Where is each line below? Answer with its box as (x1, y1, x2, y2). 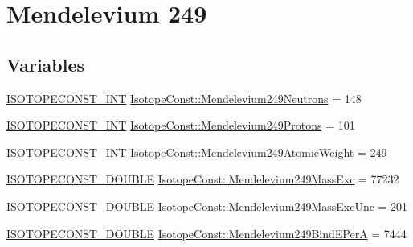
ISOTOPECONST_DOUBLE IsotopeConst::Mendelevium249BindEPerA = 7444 (6, 224, 407, 241)
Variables (6, 51, 85, 76)
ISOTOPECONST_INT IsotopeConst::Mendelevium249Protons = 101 (6, 117, 355, 134)
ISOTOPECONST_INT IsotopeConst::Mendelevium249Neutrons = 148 (6, 89, 362, 106)
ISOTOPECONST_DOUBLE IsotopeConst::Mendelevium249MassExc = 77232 (6, 171, 399, 187)
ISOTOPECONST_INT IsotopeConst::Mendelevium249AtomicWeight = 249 (6, 143, 387, 160)
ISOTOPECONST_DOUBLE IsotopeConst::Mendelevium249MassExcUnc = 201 (6, 197, 408, 214)
